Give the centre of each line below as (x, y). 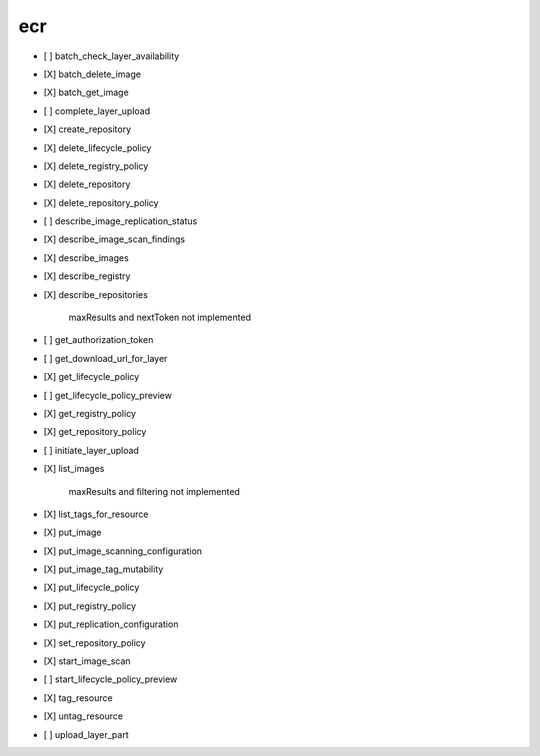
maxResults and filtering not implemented (154, 491)
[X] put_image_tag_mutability (103, 569)
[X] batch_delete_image (92, 74)
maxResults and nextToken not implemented (160, 317)
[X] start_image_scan (87, 661)
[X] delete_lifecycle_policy (97, 147)
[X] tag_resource (78, 697)
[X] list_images (74, 469)
